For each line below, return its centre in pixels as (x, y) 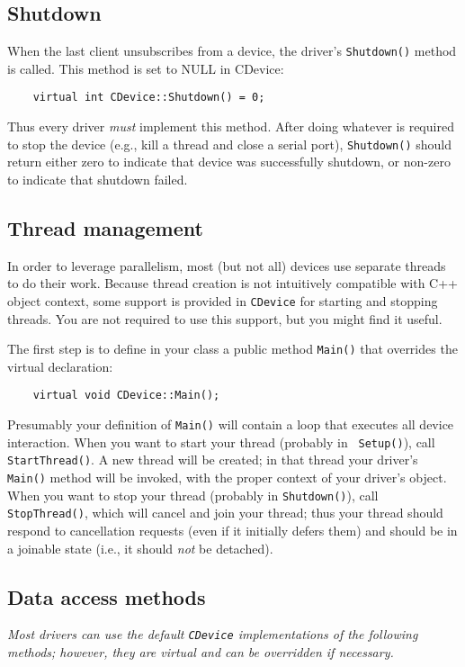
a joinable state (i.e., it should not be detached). (140, 548)
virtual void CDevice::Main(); (126, 396)
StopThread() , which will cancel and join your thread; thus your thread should (225, 513)
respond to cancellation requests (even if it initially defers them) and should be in (232, 531)
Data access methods (107, 596)
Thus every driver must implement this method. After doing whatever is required (231, 126)
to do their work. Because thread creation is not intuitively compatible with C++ (233, 283)
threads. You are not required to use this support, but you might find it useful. (225, 318)
